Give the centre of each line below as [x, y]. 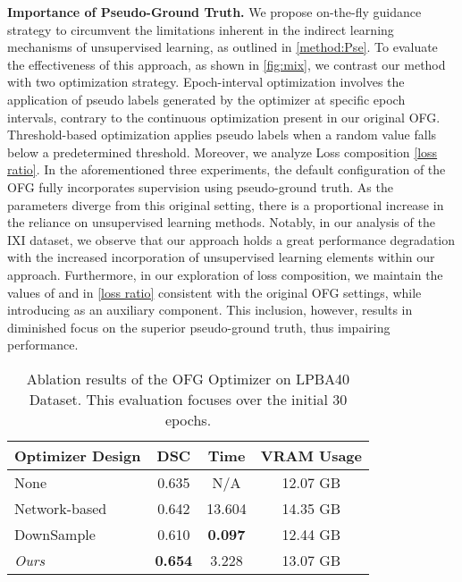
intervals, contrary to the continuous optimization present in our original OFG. [224, 117]
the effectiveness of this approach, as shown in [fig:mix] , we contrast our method [227, 64]
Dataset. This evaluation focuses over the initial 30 [188, 399]
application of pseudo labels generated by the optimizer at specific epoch [206, 99]
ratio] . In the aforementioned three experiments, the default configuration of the [227, 169]
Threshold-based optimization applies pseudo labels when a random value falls [222, 135]
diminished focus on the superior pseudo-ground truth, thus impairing [199, 327]
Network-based [61, 508]
